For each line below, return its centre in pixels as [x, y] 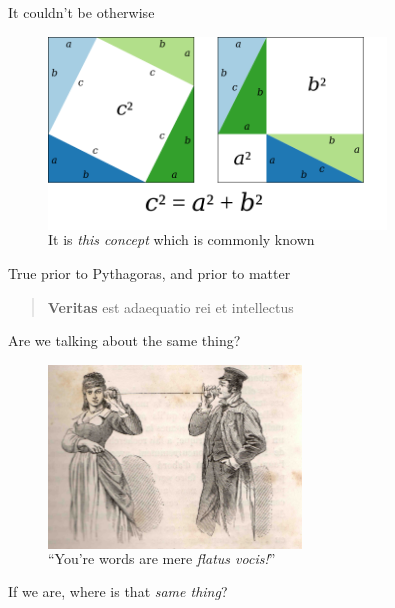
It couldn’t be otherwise [81, 12]
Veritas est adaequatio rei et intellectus [170, 306]
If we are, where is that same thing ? [118, 591]
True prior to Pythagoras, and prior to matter [149, 273]
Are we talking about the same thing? [124, 340]
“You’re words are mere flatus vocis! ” [162, 557]
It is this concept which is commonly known [181, 239]
